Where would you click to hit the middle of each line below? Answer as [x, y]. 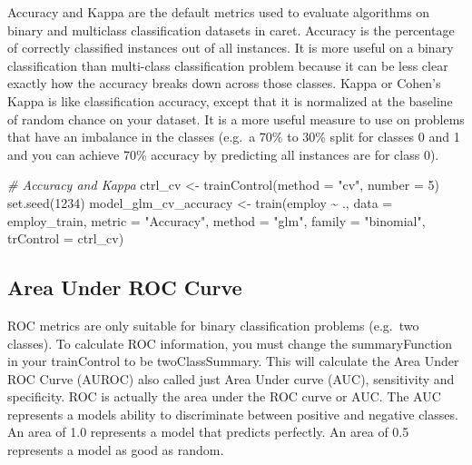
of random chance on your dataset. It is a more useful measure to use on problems [236, 119]
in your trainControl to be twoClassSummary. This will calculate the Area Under [233, 361]
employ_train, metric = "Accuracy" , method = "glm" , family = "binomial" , [216, 220]
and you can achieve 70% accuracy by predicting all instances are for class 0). [223, 154]
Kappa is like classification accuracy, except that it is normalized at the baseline [230, 100]
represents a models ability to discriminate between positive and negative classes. [233, 414]
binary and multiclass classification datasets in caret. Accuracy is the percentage [231, 30]
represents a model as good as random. [116, 450]
